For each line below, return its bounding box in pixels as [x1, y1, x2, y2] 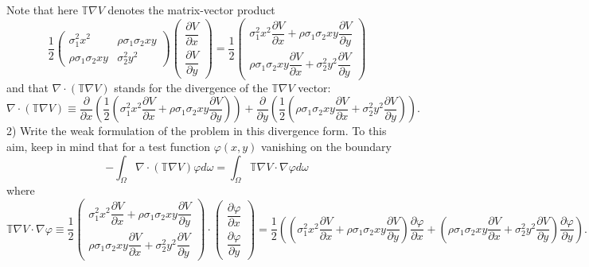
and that [6, 79, 49, 95]
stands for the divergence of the [114, 79, 268, 95]
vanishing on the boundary [261, 138, 392, 155]
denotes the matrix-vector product [107, 2, 275, 17]
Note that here [6, 2, 78, 17]
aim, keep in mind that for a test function [6, 138, 211, 155]
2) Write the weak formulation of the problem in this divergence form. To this [6, 122, 387, 139]
